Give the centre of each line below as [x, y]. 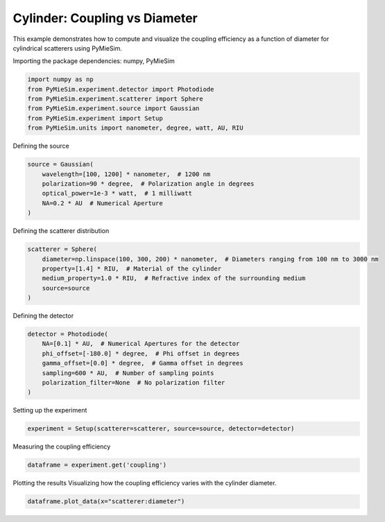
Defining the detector [43, 316]
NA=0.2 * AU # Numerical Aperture [102, 203]
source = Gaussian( [60, 164]
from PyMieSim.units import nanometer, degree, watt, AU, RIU [135, 128]
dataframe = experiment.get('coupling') [97, 465]
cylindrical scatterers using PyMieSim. [68, 48]
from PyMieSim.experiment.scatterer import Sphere [115, 99]
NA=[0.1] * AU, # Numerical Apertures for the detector [141, 344]
